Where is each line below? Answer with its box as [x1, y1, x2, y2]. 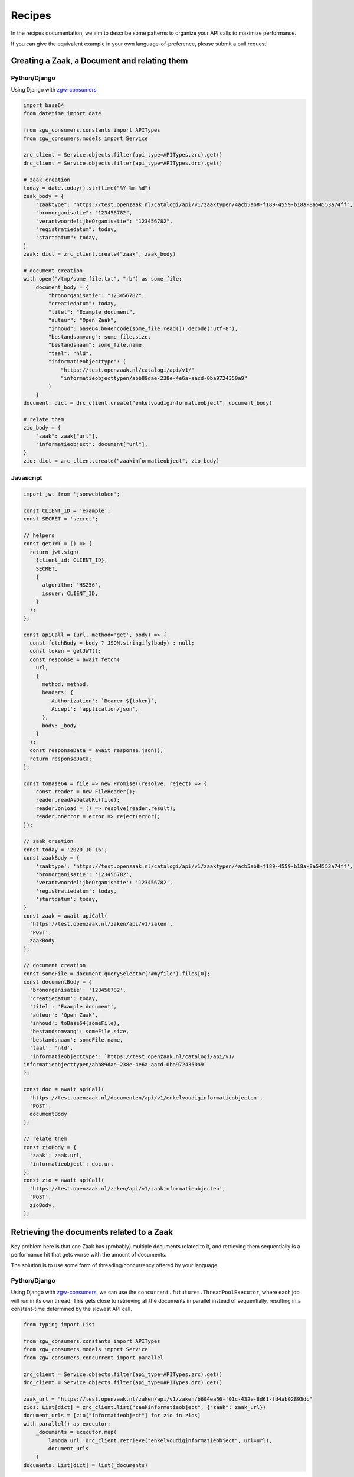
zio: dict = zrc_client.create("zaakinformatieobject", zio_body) [23, 457, 219, 464]
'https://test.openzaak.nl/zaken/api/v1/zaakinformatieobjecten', [29, 1185, 226, 1192]
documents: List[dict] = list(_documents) [23, 1462, 148, 1468]
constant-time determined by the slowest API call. [11, 1306, 132, 1313]
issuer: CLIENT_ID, [42, 590, 99, 597]
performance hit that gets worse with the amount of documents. [11, 1251, 167, 1258]
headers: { [42, 689, 74, 696]
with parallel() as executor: [23, 1420, 111, 1427]
